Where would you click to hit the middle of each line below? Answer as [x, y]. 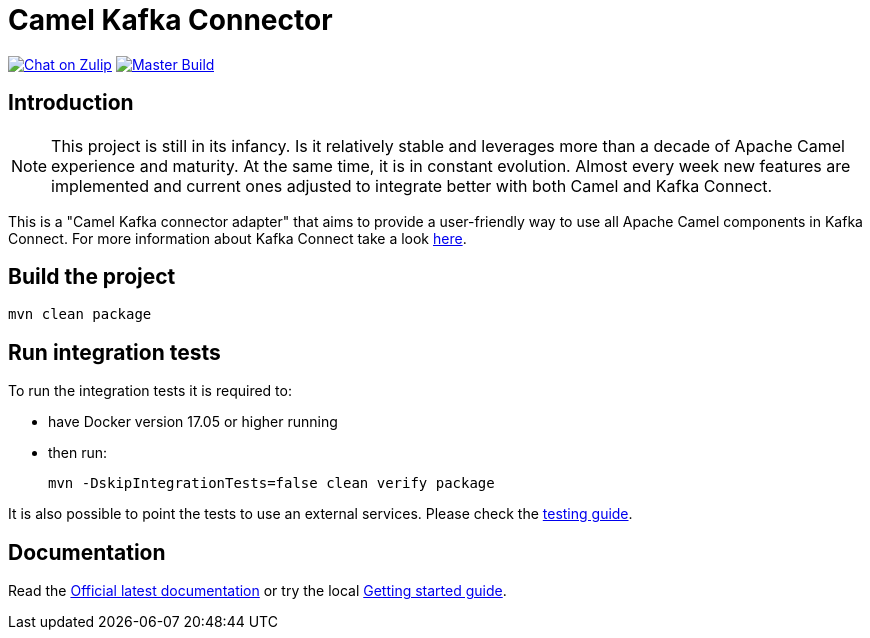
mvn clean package [80, 314]
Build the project [92, 277]
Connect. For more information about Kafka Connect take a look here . [237, 238]
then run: [78, 453]
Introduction [71, 103]
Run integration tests [114, 352]
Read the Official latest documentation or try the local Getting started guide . [257, 591]
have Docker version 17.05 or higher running [193, 422]
